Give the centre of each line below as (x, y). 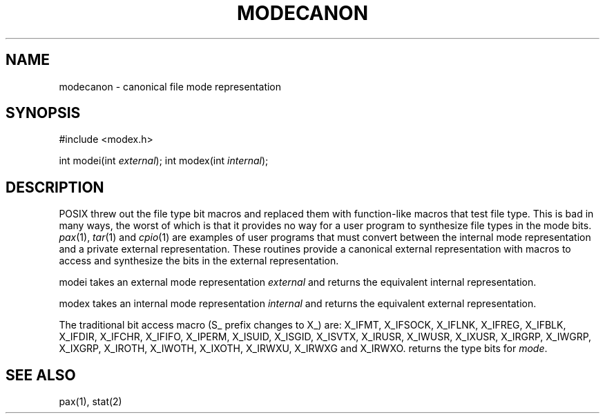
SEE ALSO (41, 375)
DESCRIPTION (55, 187)
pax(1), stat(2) (90, 402)
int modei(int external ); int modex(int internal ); (164, 161)
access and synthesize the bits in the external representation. (199, 261)
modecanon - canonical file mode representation (170, 86)
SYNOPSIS (43, 113)
